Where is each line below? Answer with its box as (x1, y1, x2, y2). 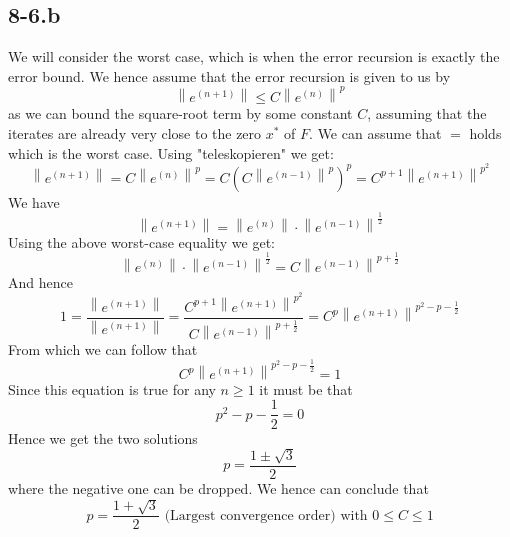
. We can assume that (309, 122, 442, 143)
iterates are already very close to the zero (8, 122, 262, 143)
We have (8, 191, 60, 212)
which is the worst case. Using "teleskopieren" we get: (8, 142, 334, 163)
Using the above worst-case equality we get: (8, 231, 275, 252)
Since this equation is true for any (8, 378, 216, 399)
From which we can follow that (8, 338, 198, 359)
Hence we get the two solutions (8, 427, 198, 448)
